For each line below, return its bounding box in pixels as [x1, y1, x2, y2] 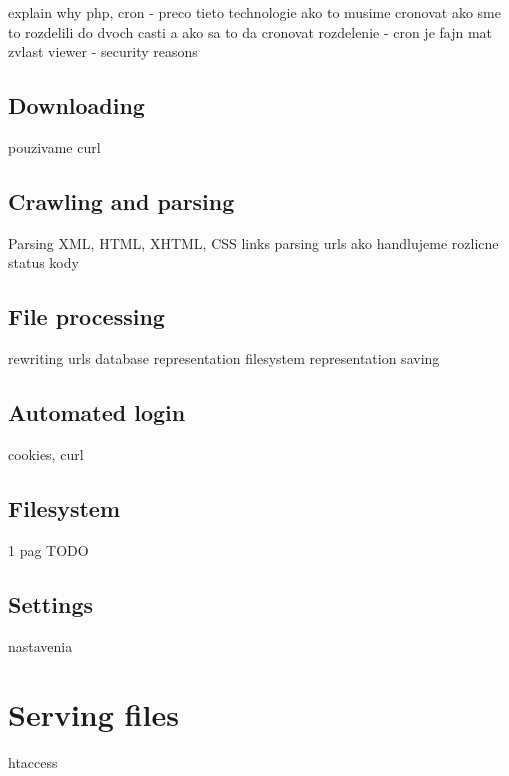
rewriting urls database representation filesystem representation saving [8, 348, 440, 369]
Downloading [8, 90, 145, 121]
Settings [8, 588, 93, 619]
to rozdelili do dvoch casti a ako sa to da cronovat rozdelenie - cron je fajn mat [8, 21, 493, 42]
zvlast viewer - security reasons [8, 41, 198, 62]
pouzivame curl [8, 136, 101, 157]
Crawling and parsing [8, 185, 235, 216]
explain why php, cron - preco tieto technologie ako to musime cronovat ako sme [8, 2, 501, 22]
